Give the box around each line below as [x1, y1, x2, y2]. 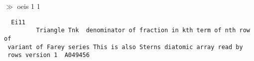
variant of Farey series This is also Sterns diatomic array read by [7, 43, 243, 51]
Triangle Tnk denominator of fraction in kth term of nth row [36, 27, 250, 34]
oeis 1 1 [17, 1, 40, 11]
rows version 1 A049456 [7, 52, 90, 59]
